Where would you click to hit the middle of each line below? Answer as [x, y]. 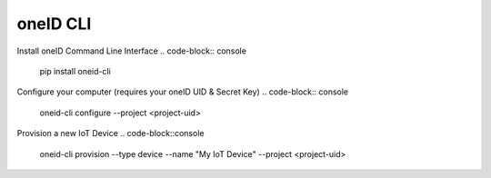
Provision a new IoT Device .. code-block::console [110, 133]
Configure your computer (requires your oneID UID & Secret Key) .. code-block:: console [183, 92]
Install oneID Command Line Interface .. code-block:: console [132, 51]
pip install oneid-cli [75, 71]
